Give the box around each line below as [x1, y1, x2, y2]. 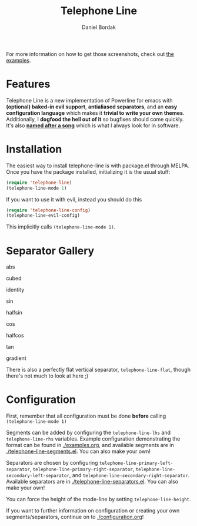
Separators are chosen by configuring [6, 459, 98, 467]
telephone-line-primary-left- [99, 461, 173, 467]
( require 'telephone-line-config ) [6, 207, 91, 213]
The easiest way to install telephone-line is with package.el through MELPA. [6, 162, 190, 169]
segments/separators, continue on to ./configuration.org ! [6, 514, 144, 521]
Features [6, 78, 51, 91]
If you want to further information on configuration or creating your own [6, 507, 180, 514]
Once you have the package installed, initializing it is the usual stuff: [6, 168, 171, 175]
